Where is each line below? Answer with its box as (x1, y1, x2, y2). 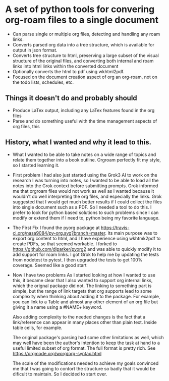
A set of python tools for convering (5, 4, 155, 15)
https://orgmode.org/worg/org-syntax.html (12, 350, 102, 356)
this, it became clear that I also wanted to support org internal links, (12, 277, 153, 283)
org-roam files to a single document (5, 14, 159, 26)
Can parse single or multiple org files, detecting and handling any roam (12, 31, 160, 37)
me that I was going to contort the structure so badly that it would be (12, 365, 155, 371)
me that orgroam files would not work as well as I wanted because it (12, 188, 154, 194)
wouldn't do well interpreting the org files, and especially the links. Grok (12, 193, 162, 199)
